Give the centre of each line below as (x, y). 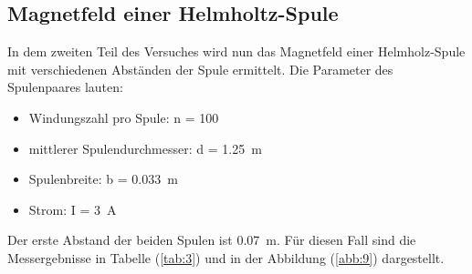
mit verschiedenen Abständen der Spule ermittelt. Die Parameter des (200, 69)
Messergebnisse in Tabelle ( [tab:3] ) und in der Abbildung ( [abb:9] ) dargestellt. (226, 257)
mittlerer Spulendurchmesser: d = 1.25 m (145, 148)
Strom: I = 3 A (73, 209)
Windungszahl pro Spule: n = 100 (124, 117)
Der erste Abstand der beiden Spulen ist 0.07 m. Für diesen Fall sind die (212, 240)
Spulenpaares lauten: (65, 87)
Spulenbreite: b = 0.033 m (103, 179)
